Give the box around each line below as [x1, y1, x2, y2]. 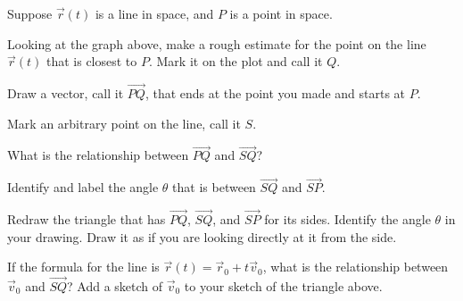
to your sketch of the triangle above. [184, 277, 383, 296]
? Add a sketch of [67, 277, 163, 296]
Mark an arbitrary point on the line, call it [7, 113, 241, 132]
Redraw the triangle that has [7, 210, 166, 229]
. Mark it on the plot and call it [148, 52, 323, 71]
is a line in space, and [95, 4, 214, 22]
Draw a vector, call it [7, 84, 124, 102]
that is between [172, 178, 256, 196]
